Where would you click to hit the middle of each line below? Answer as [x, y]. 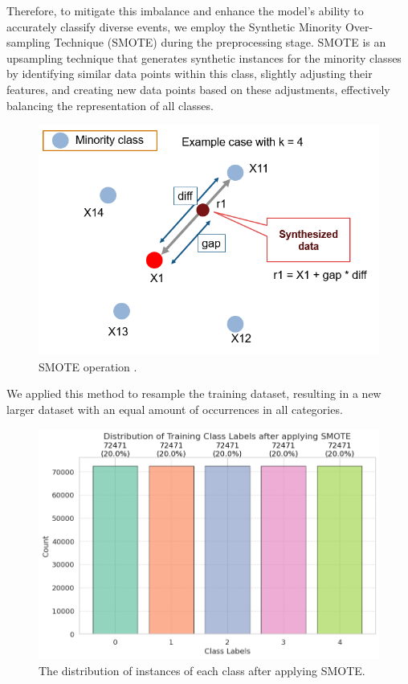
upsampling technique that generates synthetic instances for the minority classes [204, 57]
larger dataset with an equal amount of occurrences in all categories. [175, 409]
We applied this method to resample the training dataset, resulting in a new [194, 393]
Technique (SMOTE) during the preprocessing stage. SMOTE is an [220, 42]
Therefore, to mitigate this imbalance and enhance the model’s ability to [185, 10]
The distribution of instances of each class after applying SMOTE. [202, 670]
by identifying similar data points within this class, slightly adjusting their [190, 74]
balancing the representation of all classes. [110, 105]
